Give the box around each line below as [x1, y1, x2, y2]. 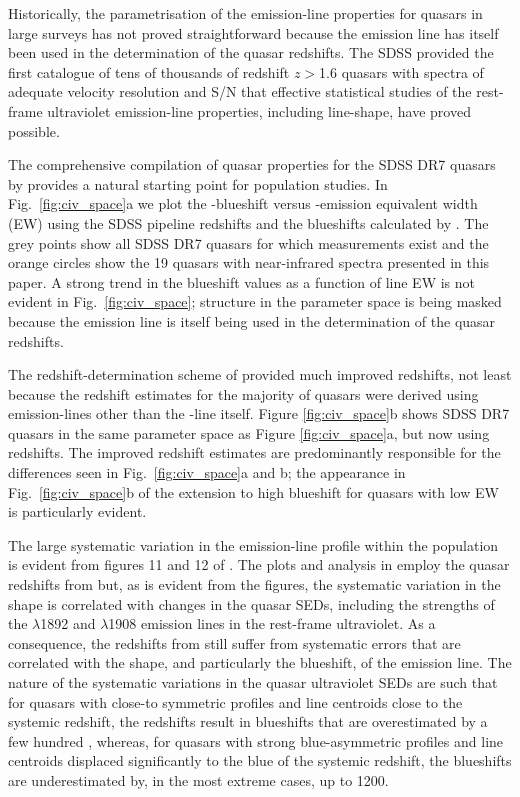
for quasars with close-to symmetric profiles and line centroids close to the [8, 691, 463, 712]
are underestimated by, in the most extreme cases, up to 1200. [8, 769, 389, 790]
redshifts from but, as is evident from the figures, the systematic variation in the [8, 574, 501, 595]
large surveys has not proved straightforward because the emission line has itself [8, 22, 499, 43]
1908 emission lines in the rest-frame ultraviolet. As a [108, 613, 436, 634]
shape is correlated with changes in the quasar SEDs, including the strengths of [8, 593, 495, 614]
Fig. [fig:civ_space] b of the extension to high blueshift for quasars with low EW [8, 481, 499, 502]
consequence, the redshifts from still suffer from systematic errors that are [8, 632, 461, 653]
